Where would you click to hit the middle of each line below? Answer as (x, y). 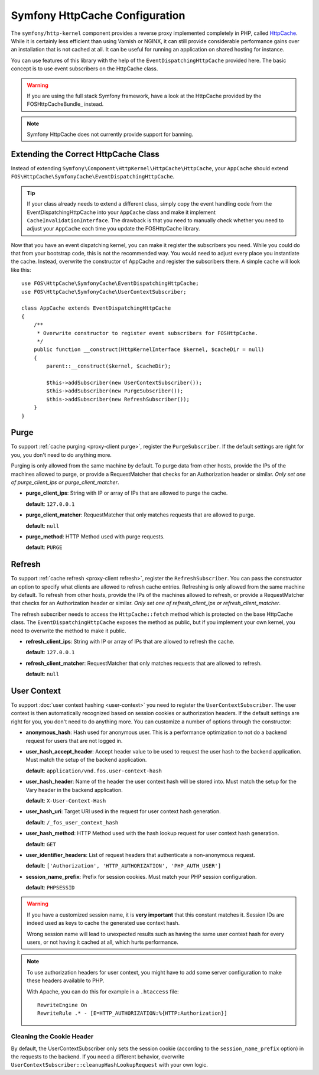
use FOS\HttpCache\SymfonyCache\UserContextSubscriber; (104, 292)
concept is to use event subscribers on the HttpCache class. (84, 69)
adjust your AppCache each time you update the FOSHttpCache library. (113, 229)
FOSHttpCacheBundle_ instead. (65, 104)
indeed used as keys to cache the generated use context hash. (103, 923)
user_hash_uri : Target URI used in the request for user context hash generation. (123, 811)
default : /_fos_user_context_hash (72, 822)
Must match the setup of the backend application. (86, 760)
